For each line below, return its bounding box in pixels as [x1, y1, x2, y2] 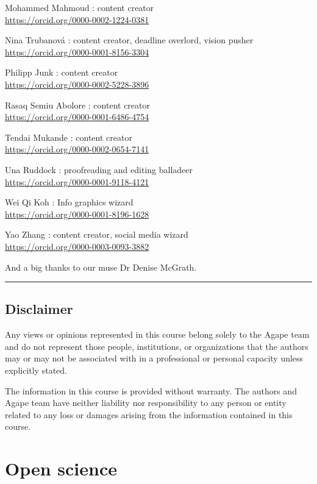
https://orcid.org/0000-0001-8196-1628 [5, 207, 149, 220]
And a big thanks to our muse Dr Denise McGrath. [5, 260, 197, 273]
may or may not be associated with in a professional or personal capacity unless [5, 352, 304, 365]
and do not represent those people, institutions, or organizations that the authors [5, 340, 308, 352]
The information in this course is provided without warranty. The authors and [5, 384, 297, 397]
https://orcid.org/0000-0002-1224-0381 [5, 13, 149, 26]
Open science [5, 456, 118, 481]
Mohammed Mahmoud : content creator [5, 1, 154, 13]
